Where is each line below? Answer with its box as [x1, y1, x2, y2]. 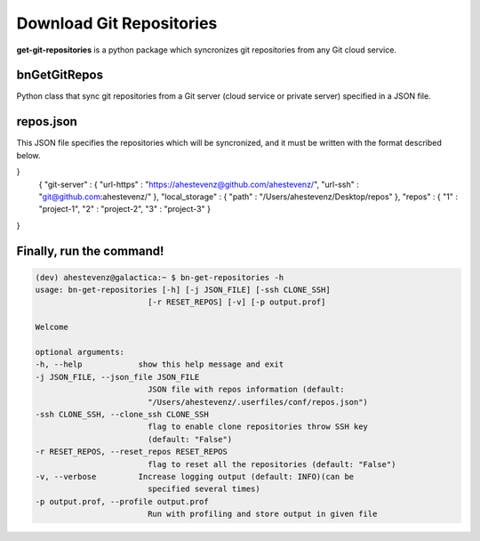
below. [16, 149, 41, 160]
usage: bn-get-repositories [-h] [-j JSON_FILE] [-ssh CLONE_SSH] [35, 285, 331, 295]
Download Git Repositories [16, 13, 218, 33]
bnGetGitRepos [16, 68, 104, 83]
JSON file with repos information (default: [147, 384, 345, 395]
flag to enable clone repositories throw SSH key [147, 422, 369, 432]
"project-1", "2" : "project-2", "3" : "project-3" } [38, 204, 211, 214]
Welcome [35, 322, 68, 333]
